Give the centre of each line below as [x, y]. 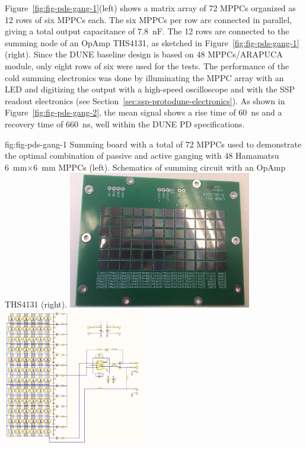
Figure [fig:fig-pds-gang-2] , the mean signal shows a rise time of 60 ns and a [144, 112]
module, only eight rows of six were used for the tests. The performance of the [147, 65]
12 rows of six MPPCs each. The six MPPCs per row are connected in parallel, [148, 19]
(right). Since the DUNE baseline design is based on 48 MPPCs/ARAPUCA [144, 54]
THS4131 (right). [36, 304]
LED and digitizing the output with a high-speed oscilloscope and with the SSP [150, 89]
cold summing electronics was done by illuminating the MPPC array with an [144, 77]
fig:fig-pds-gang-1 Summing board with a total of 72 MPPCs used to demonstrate [153, 144]
